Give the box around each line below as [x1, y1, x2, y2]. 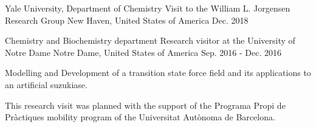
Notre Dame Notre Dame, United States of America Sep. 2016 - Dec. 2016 [5, 46, 281, 58]
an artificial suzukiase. [5, 78, 88, 91]
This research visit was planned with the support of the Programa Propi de [5, 98, 286, 111]
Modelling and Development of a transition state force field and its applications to [5, 66, 311, 79]
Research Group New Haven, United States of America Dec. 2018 [5, 13, 249, 26]
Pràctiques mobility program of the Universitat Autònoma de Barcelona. [5, 111, 275, 123]
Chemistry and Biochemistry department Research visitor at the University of [5, 34, 295, 47]
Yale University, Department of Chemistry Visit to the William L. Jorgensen [5, 2, 290, 14]
